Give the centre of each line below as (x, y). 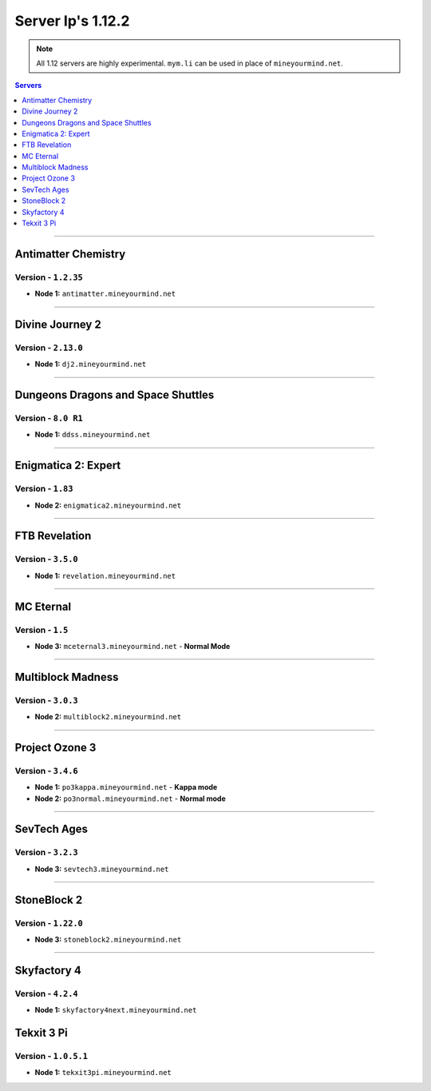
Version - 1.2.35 (49, 277)
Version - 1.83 (44, 489)
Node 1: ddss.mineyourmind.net (93, 435)
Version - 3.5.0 (47, 559)
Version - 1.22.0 (49, 923)
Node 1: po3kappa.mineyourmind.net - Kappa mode (126, 787)
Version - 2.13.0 (49, 348)
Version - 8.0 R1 (49, 418)
